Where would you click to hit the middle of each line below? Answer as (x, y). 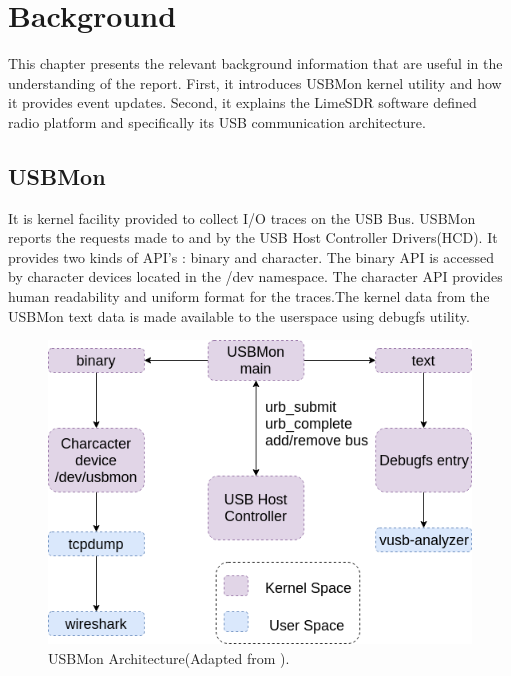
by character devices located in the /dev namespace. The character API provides (255, 276)
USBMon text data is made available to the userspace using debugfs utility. (239, 315)
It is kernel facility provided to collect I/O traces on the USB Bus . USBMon (242, 217)
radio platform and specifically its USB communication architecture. (217, 121)
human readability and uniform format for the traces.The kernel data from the (249, 296)
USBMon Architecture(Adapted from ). (169, 658)
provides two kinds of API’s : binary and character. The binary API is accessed (251, 256)
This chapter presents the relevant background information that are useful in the (255, 63)
